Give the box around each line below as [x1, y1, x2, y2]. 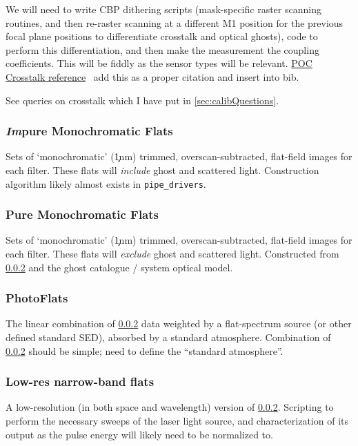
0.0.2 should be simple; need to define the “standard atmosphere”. [6, 343, 284, 358]
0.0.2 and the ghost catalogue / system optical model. [6, 260, 233, 274]
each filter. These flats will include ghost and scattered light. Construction [6, 162, 319, 177]
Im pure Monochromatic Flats [6, 122, 173, 139]
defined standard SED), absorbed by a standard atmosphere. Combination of [6, 330, 331, 345]
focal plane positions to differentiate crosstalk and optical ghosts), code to [6, 29, 318, 43]
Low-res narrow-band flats [6, 373, 155, 390]
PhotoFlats [6, 289, 68, 307]
